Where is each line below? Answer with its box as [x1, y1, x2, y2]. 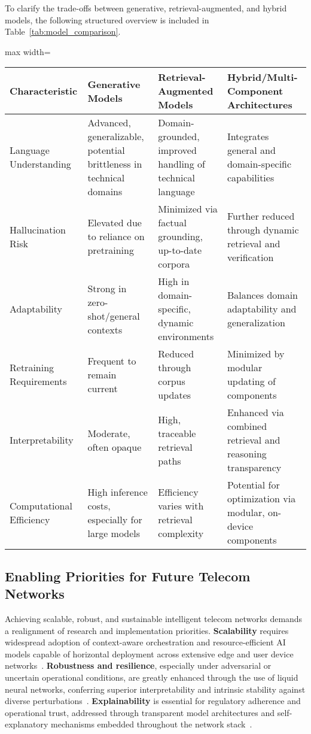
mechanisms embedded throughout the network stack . [51, 718, 252, 730]
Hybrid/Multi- [227, 70, 298, 84]
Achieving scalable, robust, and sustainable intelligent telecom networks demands [5, 612, 303, 624]
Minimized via [158, 202, 218, 216]
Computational [10, 498, 72, 512]
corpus [158, 374, 185, 389]
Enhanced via [227, 405, 284, 420]
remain [87, 367, 117, 381]
